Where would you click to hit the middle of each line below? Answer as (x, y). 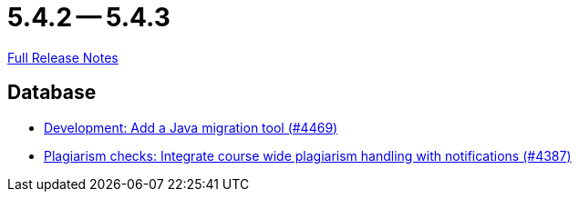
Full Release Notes (63, 57)
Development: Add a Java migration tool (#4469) (191, 127)
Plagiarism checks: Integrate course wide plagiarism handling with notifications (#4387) (308, 155)
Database (52, 93)
